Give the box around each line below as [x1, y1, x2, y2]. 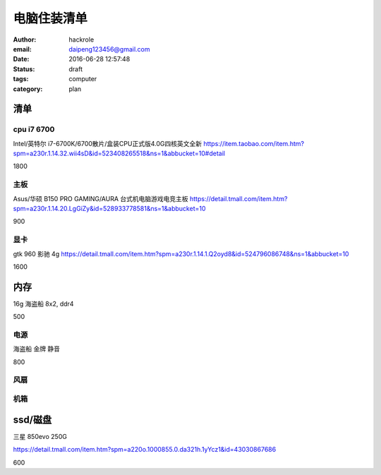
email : [13, 44, 32, 53]
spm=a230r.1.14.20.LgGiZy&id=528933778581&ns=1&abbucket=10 [13, 204, 206, 212]
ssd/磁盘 [13, 414, 52, 426]
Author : [13, 35, 37, 44]
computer [68, 75, 97, 83]
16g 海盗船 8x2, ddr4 [13, 299, 74, 308]
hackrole [68, 35, 95, 44]
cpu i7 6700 [13, 124, 55, 134]
